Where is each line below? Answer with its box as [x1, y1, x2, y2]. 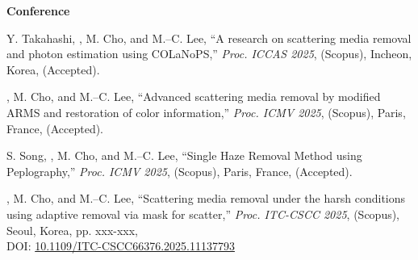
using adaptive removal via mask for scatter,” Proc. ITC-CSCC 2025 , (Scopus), [6, 205, 400, 222]
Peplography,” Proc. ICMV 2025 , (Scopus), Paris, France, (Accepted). [6, 162, 353, 179]
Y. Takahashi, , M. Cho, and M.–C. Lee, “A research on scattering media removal [6, 29, 412, 46]
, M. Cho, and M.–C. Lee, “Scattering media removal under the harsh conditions [6, 190, 406, 207]
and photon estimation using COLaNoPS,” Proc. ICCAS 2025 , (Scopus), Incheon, [6, 45, 412, 62]
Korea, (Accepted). [6, 61, 100, 78]
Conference [6, 2, 70, 19]
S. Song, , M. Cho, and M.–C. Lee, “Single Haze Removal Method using [6, 147, 362, 164]
